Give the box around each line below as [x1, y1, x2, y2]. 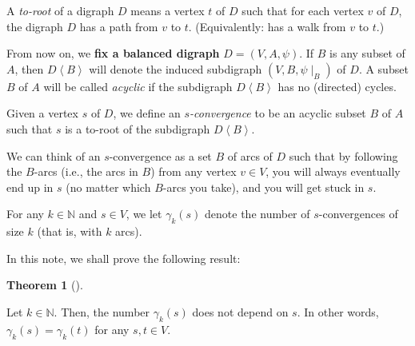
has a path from [79, 18, 158, 34]
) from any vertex [150, 163, 237, 180]
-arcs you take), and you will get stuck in [162, 178, 365, 195]
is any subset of [329, 45, 405, 62]
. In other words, [297, 303, 379, 320]
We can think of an [6, 147, 101, 164]
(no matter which [66, 178, 151, 195]
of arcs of [227, 147, 273, 164]
